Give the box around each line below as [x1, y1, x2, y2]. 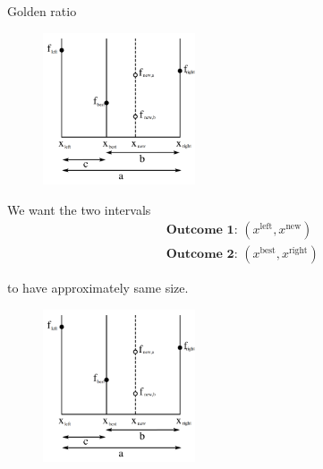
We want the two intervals [7, 200, 151, 218]
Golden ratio [7, 2, 77, 20]
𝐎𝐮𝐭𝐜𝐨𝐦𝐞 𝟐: [166, 248, 238, 261]
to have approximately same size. [7, 278, 189, 297]
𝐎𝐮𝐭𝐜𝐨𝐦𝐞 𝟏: [166, 224, 238, 237]
